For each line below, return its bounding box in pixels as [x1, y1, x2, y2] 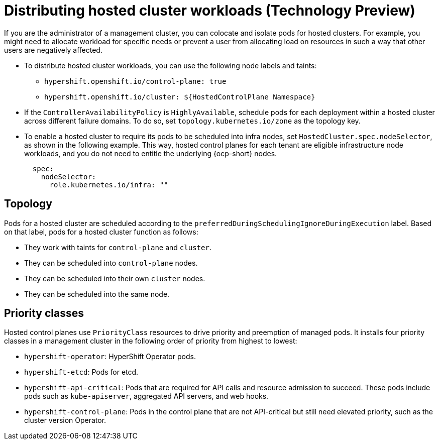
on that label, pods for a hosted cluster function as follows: [4, 227, 198, 236]
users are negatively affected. [4, 45, 102, 54]
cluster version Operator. [24, 416, 106, 425]
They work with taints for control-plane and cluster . [24, 243, 211, 252]
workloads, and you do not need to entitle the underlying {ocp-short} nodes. [24, 149, 277, 158]
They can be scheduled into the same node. [24, 289, 170, 298]
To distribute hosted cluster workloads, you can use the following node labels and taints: [24, 61, 317, 70]
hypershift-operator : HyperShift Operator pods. [24, 352, 196, 361]
